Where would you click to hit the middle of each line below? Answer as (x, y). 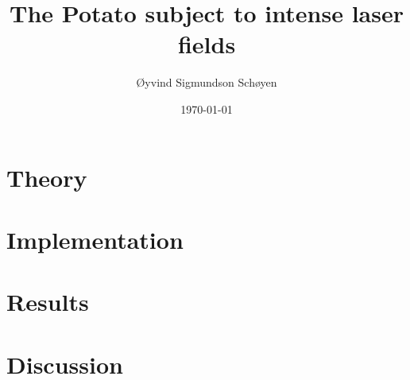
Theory (47, 177)
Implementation (95, 239)
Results (48, 302)
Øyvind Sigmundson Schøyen (207, 82)
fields (207, 44)
